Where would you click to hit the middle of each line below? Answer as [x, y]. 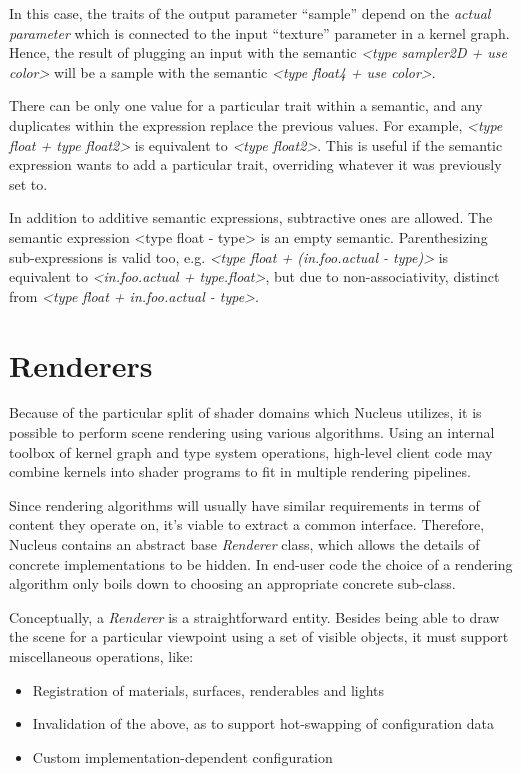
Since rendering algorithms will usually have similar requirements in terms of [244, 504]
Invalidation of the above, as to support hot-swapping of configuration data [263, 723]
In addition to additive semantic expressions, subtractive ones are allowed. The [251, 217]
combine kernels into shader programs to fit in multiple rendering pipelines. [240, 471]
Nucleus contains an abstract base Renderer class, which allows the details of [244, 544]
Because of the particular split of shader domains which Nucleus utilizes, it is [245, 412]
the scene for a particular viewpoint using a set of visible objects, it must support [259, 636]
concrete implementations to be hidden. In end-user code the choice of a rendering [261, 563]
